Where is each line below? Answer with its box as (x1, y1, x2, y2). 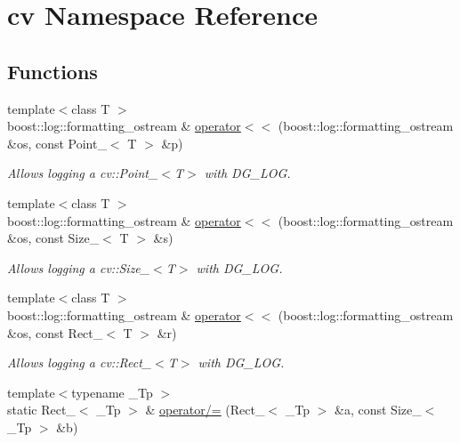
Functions (7, 57, 98, 85)
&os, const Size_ (7, 229, 100, 247)
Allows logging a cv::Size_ (7, 258, 150, 277)
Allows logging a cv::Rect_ (7, 353, 152, 372)
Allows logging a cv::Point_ (7, 164, 158, 182)
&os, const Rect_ (7, 323, 103, 342)
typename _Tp (71, 383, 153, 401)
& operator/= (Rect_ (145, 400, 265, 419)
